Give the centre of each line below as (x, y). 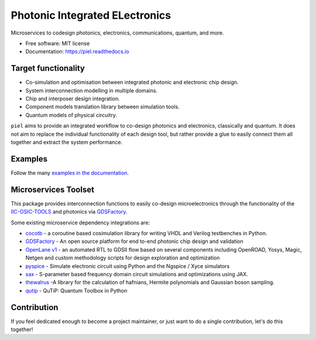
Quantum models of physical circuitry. (71, 115)
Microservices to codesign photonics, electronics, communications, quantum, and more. (118, 33)
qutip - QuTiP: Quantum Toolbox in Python (77, 290)
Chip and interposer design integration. (73, 99)
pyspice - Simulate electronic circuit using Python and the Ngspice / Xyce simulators (128, 266)
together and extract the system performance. (67, 142)
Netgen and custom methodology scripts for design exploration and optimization (123, 258)
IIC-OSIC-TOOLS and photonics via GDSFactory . (69, 212)
